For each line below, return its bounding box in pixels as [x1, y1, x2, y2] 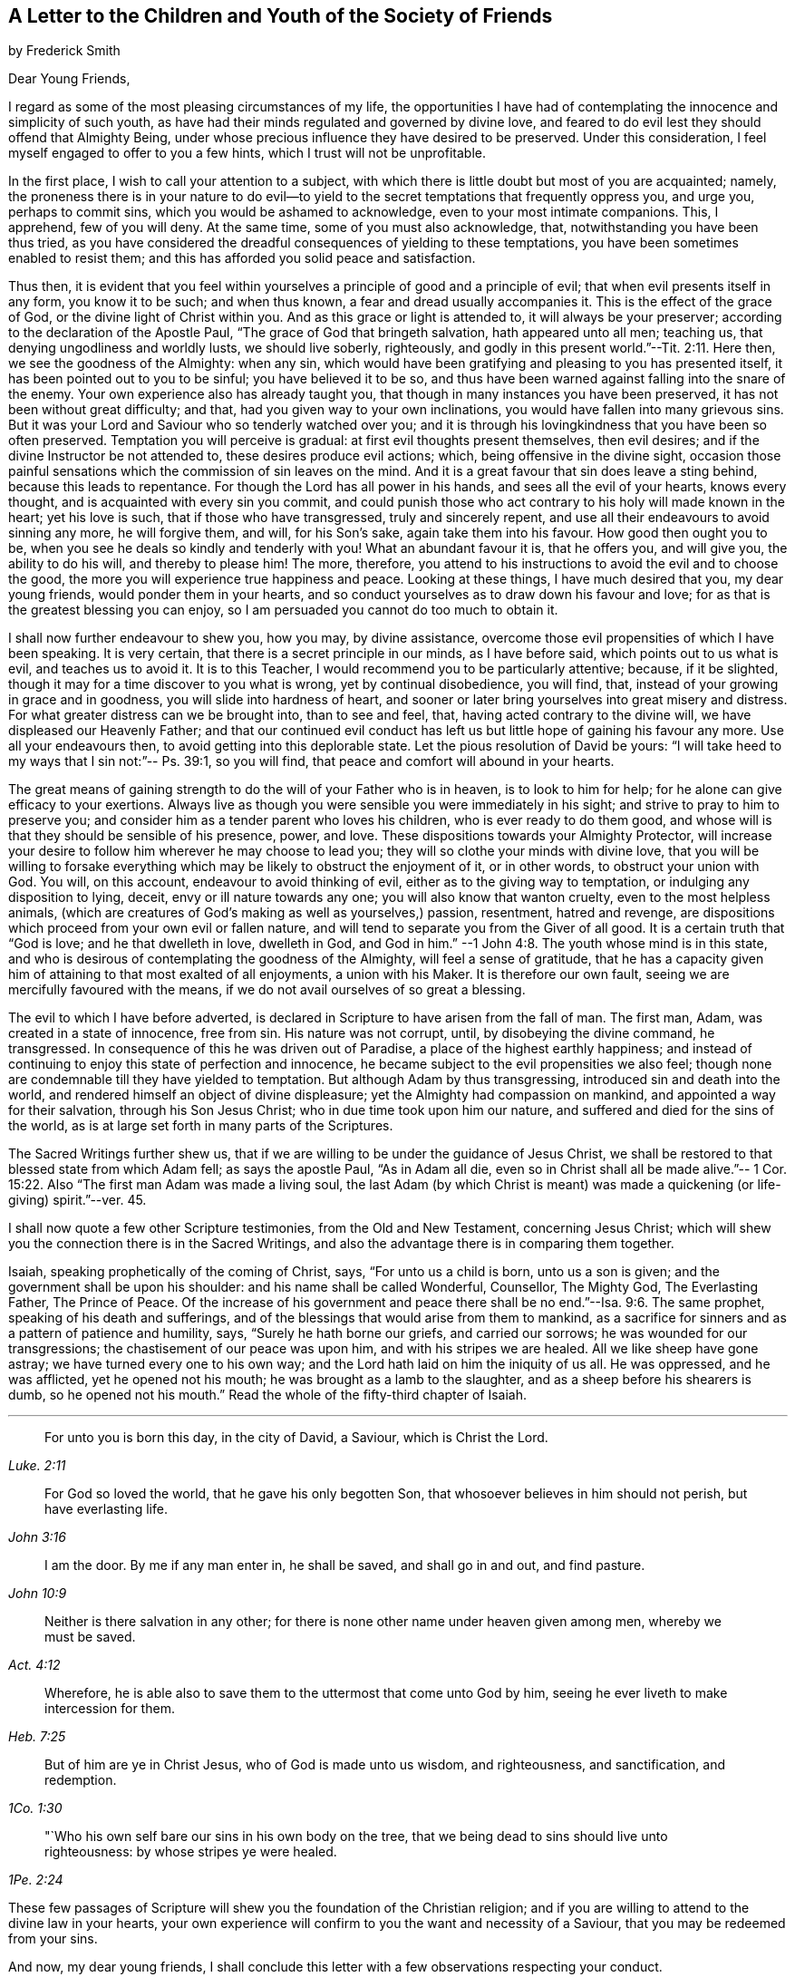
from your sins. [8, 1931, 98, 1947]
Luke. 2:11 [8, 1458, 66, 1474]
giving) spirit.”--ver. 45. [8, 1192, 147, 1208]
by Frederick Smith [8, 43, 121, 59]
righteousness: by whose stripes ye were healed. [44, 1844, 337, 1860]
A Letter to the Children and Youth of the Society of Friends [8, 5, 553, 27]
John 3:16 [8, 1529, 66, 1546]
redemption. [44, 1772, 117, 1788]
